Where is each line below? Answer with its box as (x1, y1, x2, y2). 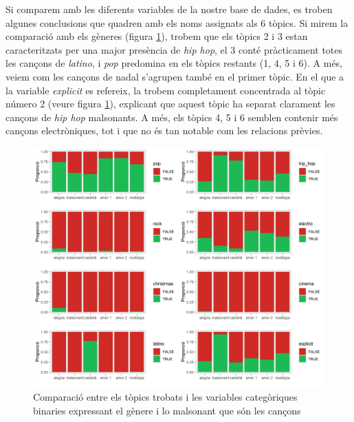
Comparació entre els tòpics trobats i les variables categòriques (33, 390, 298, 404)
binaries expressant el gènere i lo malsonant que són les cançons (33, 403, 301, 417)
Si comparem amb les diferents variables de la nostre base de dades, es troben (5, 2, 333, 16)
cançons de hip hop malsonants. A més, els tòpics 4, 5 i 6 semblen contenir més (5, 109, 338, 124)
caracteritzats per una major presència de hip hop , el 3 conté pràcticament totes (5, 42, 343, 56)
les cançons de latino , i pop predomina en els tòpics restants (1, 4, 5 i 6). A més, (5, 56, 343, 70)
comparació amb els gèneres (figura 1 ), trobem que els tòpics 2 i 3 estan (5, 29, 308, 43)
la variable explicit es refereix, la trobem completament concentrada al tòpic (5, 83, 326, 97)
